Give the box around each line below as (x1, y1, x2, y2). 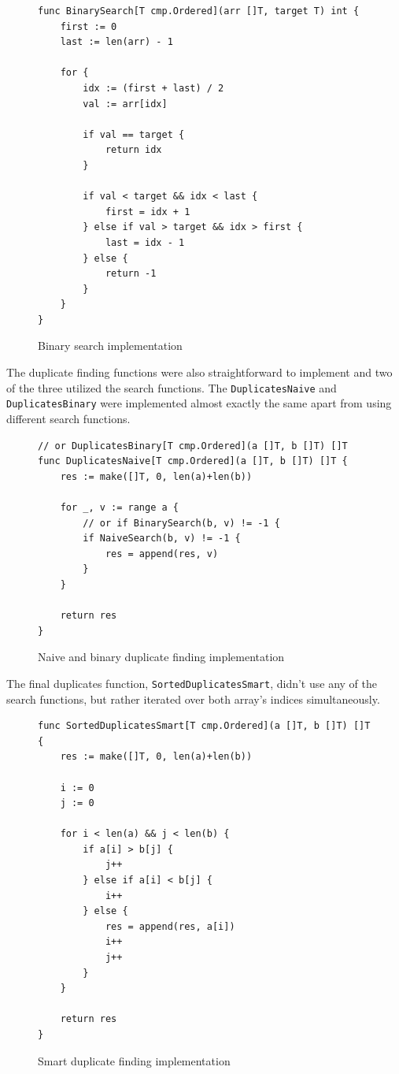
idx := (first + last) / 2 (83, 82, 224, 94)
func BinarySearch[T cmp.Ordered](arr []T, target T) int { (38, 6, 360, 17)
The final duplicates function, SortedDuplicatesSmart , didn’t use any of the (6, 675, 377, 691)
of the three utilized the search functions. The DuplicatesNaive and (6, 379, 337, 396)
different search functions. (6, 410, 131, 426)
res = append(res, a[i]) (105, 920, 235, 932)
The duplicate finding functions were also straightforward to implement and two (6, 364, 393, 381)
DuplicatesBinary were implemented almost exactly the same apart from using (6, 395, 392, 411)
